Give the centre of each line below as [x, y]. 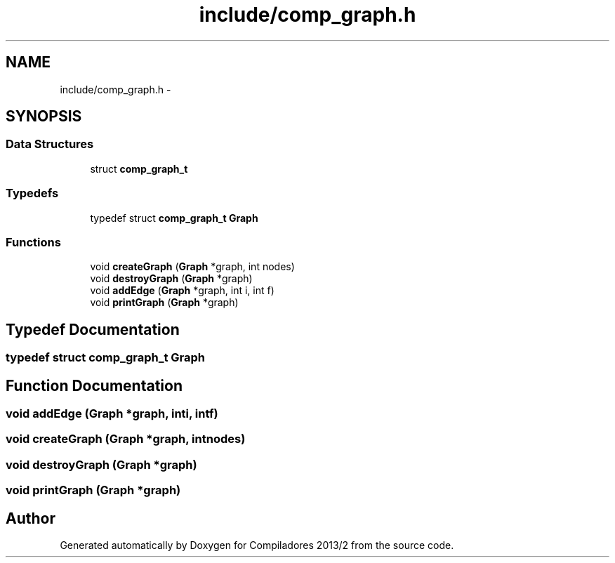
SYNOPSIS [44, 117]
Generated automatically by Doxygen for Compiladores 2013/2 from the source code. [257, 545]
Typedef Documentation [93, 329]
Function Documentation [94, 385]
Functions [33, 242]
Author [31, 518]
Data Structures [50, 144]
